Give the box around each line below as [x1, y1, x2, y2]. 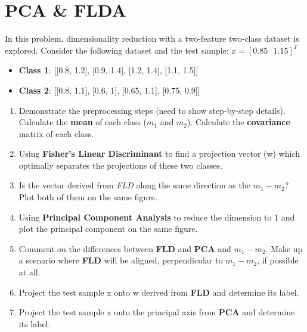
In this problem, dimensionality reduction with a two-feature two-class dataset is [5, 32, 299, 45]
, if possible [257, 254, 299, 266]
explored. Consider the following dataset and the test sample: [5, 44, 229, 56]
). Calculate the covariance [187, 116, 290, 128]
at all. [18, 266, 41, 278]
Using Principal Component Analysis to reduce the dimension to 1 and [18, 210, 295, 223]
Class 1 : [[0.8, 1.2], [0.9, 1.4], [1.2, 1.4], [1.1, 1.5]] [18, 64, 199, 76]
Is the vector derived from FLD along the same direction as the [18, 179, 250, 191]
